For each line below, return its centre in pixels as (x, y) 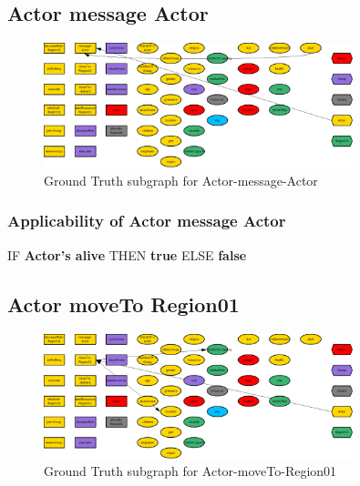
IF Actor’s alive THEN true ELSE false (127, 254)
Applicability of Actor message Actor (147, 221)
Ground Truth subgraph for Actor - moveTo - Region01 (190, 471)
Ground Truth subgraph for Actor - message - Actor (181, 180)
